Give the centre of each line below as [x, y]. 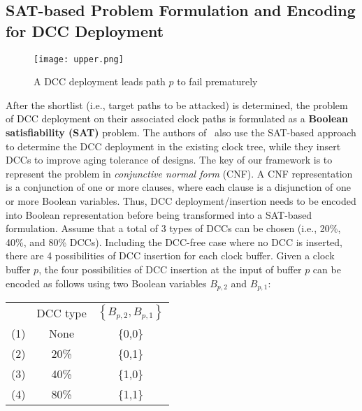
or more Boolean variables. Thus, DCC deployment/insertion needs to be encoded [181, 201]
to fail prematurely [217, 81]
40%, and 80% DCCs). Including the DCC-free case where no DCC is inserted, [174, 241]
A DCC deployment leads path [100, 81]
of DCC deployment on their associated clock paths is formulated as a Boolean [177, 118]
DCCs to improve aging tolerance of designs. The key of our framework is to [169, 160]
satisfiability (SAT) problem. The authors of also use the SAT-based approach [181, 132]
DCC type [61, 312]
